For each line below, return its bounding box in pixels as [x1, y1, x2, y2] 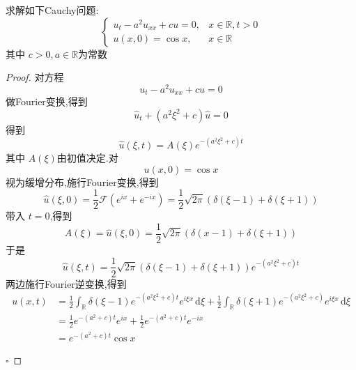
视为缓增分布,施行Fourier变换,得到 [6, 174, 159, 189]
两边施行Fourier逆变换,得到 [6, 276, 127, 291]
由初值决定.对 [56, 151, 118, 164]
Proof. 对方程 [6, 70, 64, 84]
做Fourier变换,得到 [6, 94, 88, 109]
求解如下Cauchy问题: [6, 3, 99, 17]
